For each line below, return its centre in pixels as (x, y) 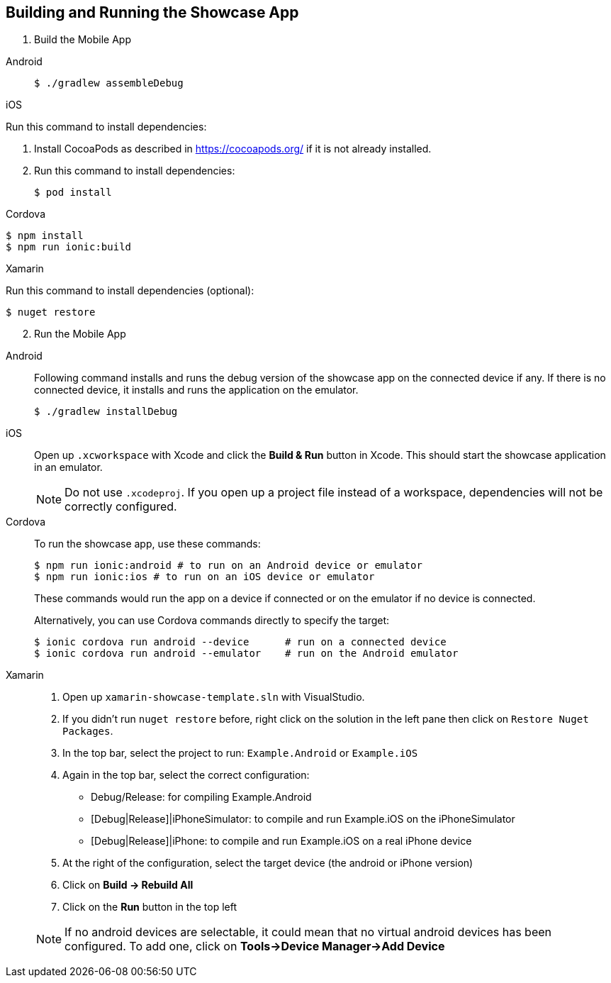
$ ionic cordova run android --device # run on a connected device (240, 642)
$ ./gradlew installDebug (106, 412)
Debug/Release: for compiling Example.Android (201, 797)
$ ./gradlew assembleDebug (109, 83)
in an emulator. (68, 467)
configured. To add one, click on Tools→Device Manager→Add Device (255, 946)
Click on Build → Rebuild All (128, 885)
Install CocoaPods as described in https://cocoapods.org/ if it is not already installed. (233, 149)
